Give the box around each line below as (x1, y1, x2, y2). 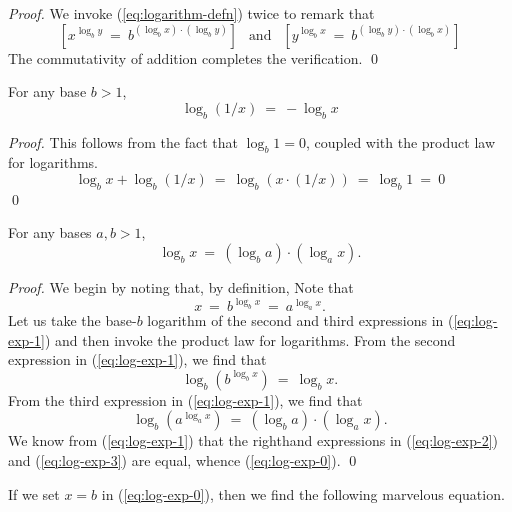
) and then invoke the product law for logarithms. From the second (44, 329, 456, 350)
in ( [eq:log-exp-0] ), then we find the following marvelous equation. (101, 483, 505, 504)
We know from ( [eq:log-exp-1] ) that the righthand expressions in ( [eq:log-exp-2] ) (8, 430, 499, 451)
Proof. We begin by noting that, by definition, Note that (8, 276, 354, 297)
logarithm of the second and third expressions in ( (147, 310, 454, 331)
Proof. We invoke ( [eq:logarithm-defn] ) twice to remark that (8, 3, 375, 23)
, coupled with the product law (305, 131, 495, 152)
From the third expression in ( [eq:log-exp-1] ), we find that (8, 389, 363, 410)
